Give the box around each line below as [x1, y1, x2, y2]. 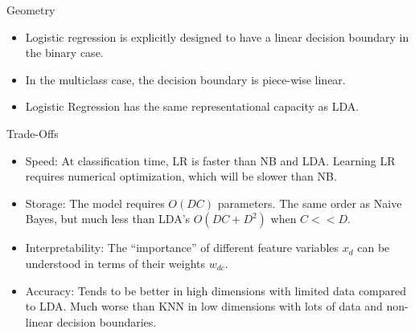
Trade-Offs [6, 124, 59, 141]
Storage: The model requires [25, 194, 165, 211]
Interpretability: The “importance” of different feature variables [25, 239, 339, 256]
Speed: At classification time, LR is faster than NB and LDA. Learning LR [25, 152, 396, 169]
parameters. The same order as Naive [217, 194, 402, 211]
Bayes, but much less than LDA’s [25, 210, 191, 227]
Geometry [6, 2, 55, 18]
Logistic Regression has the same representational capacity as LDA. [25, 98, 360, 115]
